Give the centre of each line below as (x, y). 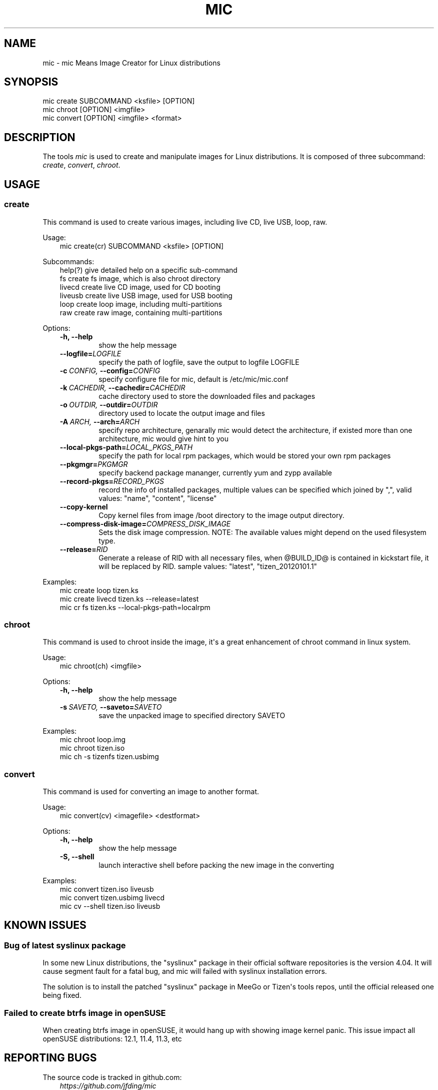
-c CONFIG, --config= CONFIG (110, 370)
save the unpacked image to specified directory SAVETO (192, 716)
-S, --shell (77, 857)
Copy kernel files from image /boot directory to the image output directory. (221, 515)
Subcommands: (68, 261)
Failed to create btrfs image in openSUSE (85, 1013)
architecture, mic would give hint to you (163, 438)
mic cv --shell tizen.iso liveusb (110, 906)
